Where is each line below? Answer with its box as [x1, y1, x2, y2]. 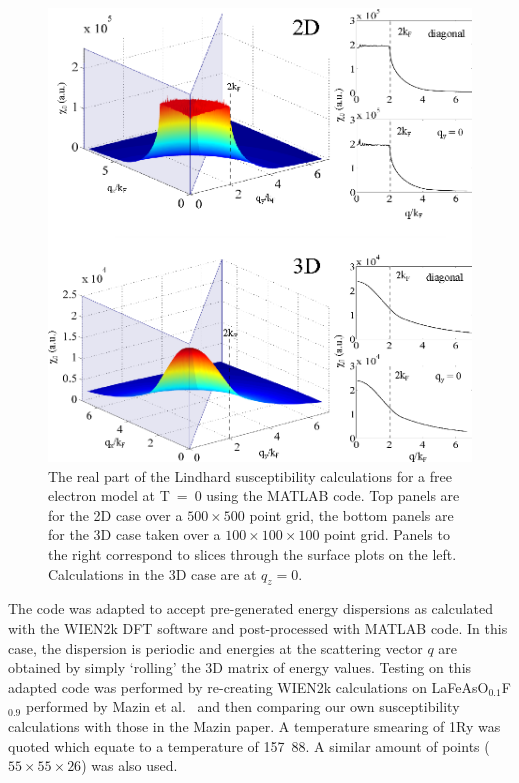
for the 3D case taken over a [48, 524, 221, 545]
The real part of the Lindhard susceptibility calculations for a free [48, 465, 452, 486]
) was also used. [81, 755, 178, 776]
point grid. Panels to [324, 524, 450, 545]
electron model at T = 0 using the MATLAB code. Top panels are [48, 485, 460, 506]
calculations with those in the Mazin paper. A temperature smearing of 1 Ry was [8, 715, 501, 736]
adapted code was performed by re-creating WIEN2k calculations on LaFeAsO [8, 676, 489, 697]
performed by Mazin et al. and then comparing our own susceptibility [25, 696, 460, 717]
